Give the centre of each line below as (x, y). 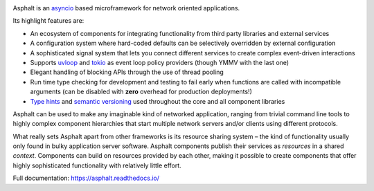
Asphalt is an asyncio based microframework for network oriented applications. (126, 8)
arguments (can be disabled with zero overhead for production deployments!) (141, 92)
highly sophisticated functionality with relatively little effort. (97, 165)
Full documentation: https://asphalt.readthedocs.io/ (86, 178)
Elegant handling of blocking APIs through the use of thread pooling (127, 72)
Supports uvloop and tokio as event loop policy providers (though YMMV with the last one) (160, 62)
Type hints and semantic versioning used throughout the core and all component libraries (158, 101)
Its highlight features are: (48, 21)
